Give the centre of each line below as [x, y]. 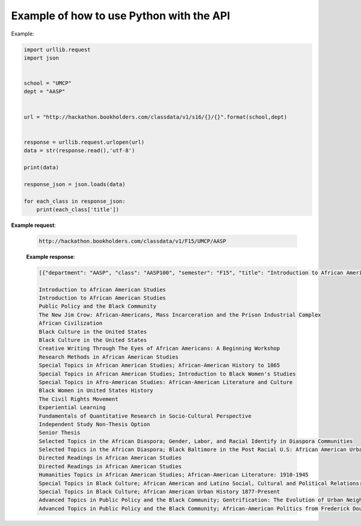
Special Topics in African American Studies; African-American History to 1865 [159, 365]
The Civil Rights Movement [79, 399]
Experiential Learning [72, 407]
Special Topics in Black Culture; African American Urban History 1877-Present [159, 492]
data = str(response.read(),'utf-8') [79, 151]
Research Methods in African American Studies [109, 357]
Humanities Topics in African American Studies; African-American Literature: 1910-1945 [174, 475]
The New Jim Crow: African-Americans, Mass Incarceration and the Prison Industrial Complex [180, 315]
